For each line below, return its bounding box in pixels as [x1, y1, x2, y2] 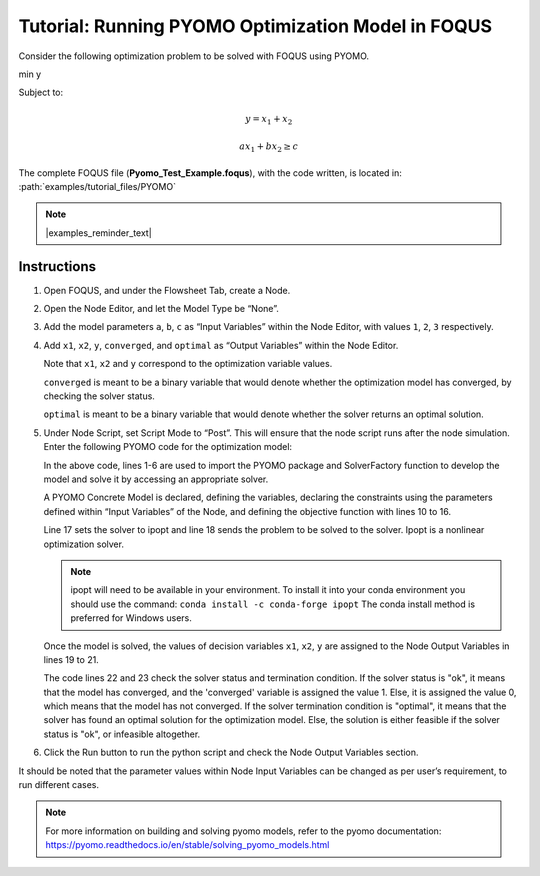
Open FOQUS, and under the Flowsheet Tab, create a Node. [43, 284, 291, 296]
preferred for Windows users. [70, 612, 192, 624]
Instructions [18, 258, 97, 275]
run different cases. [18, 779, 100, 791]
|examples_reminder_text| [45, 226, 152, 239]
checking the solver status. [43, 390, 155, 402]
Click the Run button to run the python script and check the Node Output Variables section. [43, 746, 419, 759]
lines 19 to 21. [43, 653, 99, 665]
